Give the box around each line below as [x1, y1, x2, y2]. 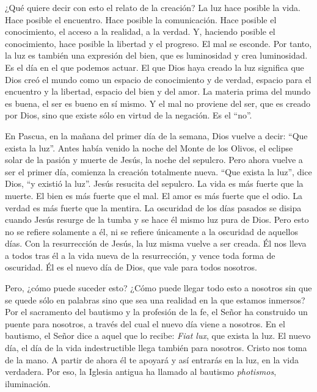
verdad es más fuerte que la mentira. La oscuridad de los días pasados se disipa [5, 201, 302, 214]
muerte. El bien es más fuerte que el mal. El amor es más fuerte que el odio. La [5, 189, 303, 201]
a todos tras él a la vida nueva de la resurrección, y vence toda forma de [5, 249, 275, 261]
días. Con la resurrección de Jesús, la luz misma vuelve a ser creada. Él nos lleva [5, 237, 307, 250]
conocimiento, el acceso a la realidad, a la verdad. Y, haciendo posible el [5, 25, 275, 38]
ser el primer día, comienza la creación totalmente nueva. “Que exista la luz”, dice [5, 165, 312, 178]
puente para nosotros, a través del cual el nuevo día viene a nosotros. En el [5, 317, 285, 330]
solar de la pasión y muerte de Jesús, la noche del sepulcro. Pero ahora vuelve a [5, 153, 303, 166]
